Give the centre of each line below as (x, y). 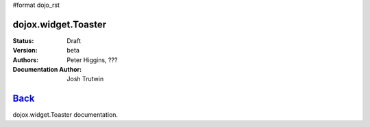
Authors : (26, 60)
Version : (25, 51)
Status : (23, 40)
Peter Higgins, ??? (92, 60)
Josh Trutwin (85, 79)
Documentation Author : (47, 70)
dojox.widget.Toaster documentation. (65, 115)
